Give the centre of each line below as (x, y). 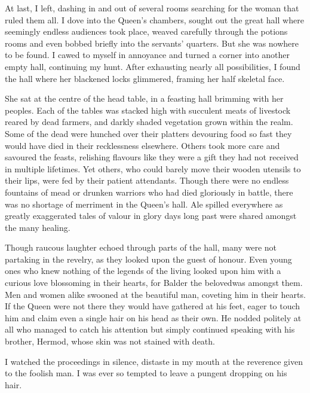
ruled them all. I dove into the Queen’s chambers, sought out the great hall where (154, 19)
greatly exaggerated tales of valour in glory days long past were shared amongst (151, 216)
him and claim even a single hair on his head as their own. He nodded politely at (153, 317)
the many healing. (38, 227)
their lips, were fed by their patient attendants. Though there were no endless (147, 180)
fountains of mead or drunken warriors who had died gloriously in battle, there (149, 192)
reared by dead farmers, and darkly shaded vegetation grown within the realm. (149, 122)
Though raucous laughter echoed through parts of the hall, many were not (141, 247)
